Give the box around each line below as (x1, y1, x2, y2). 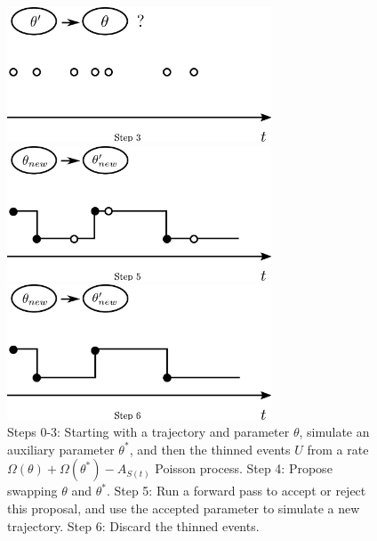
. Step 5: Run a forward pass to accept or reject (106, 481, 366, 500)
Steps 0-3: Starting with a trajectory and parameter (7, 422, 290, 441)
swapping (7, 481, 58, 500)
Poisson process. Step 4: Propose (155, 459, 333, 478)
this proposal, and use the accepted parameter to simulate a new (7, 498, 360, 517)
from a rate (307, 439, 369, 458)
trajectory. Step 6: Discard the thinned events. (7, 516, 260, 535)
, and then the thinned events (129, 439, 291, 458)
